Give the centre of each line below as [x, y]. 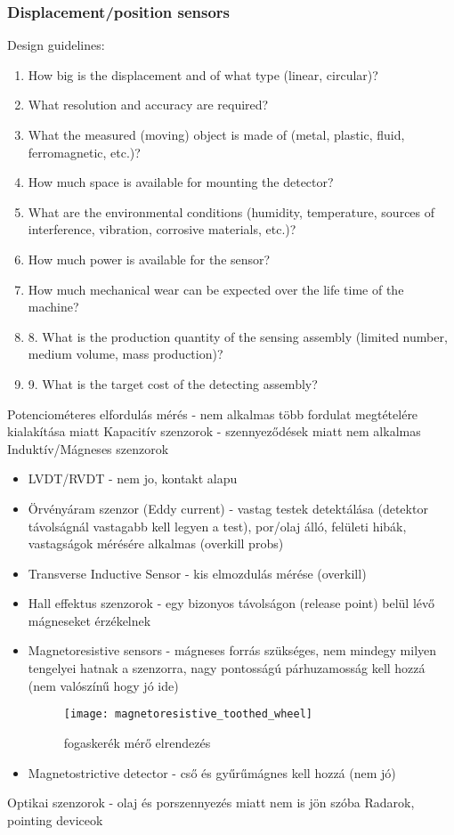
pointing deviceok [55, 819]
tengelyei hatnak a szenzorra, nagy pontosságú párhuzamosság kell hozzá [227, 668]
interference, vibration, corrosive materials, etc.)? [162, 229]
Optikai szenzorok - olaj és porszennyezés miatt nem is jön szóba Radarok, [211, 803]
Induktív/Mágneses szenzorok [88, 448]
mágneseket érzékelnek [89, 620]
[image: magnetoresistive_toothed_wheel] [188, 714]
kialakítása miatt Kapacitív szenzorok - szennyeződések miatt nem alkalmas [214, 431]
